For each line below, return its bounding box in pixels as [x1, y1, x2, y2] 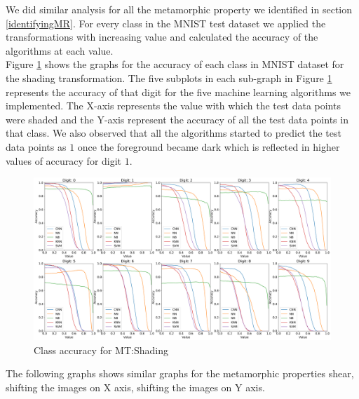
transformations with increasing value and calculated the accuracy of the [6, 29, 318, 44]
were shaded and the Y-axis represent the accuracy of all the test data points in [6, 111, 348, 126]
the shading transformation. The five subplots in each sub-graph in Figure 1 [6, 70, 332, 85]
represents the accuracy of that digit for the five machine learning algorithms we [6, 84, 351, 99]
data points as [6, 139, 67, 154]
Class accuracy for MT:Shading [34, 342, 168, 357]
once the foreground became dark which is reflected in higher [77, 139, 340, 154]
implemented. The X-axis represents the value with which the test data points [6, 98, 341, 113]
